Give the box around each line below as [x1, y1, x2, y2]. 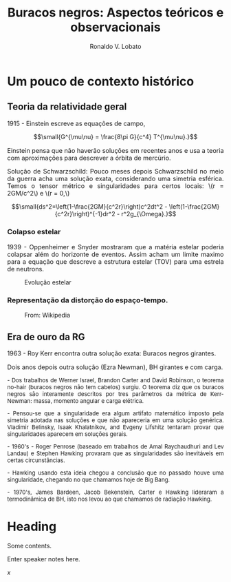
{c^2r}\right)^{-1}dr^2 [54, 210, 115, 218]
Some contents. [7, 541, 52, 550]
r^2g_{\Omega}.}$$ [121, 210, 177, 218]
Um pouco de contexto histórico [7, 74, 195, 89]
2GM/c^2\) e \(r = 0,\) [7, 189, 70, 197]
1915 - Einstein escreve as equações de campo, [7, 119, 146, 127]
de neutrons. [7, 264, 45, 273]
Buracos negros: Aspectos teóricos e [7, 5, 224, 21]
